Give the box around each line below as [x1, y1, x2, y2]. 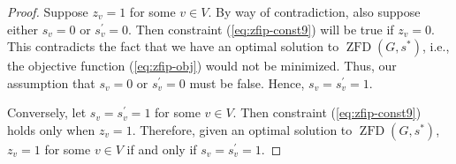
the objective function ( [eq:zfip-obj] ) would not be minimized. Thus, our [7, 56, 397, 75]
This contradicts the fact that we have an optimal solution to [7, 37, 339, 56]
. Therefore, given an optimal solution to [132, 120, 353, 138]
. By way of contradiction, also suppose [208, 3, 421, 20]
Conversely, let [7, 103, 87, 122]
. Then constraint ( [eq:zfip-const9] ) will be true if [128, 19, 394, 38]
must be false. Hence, [189, 73, 305, 92]
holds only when [7, 120, 95, 138]
